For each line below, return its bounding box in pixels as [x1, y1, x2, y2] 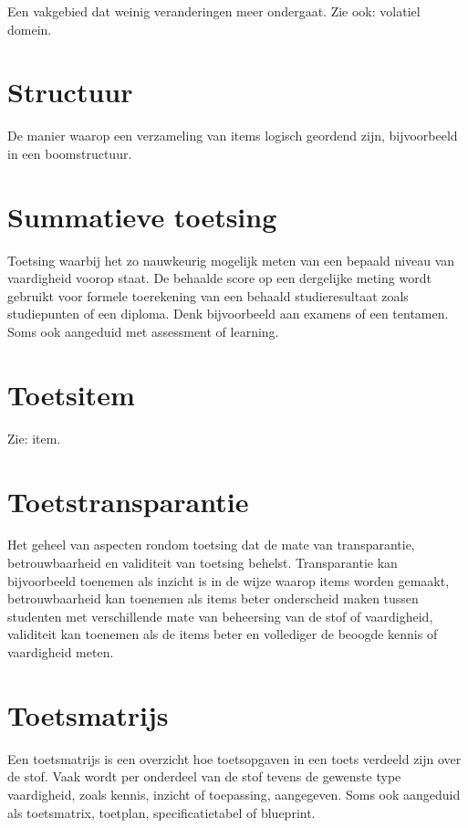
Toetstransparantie [7, 482, 249, 519]
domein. [7, 19, 52, 38]
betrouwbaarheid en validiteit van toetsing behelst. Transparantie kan [7, 553, 398, 572]
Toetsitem [7, 375, 135, 413]
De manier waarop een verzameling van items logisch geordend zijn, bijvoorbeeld [7, 126, 458, 145]
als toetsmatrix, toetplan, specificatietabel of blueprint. [7, 802, 316, 822]
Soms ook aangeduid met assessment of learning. [7, 322, 279, 341]
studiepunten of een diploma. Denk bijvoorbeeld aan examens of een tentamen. [7, 304, 449, 323]
